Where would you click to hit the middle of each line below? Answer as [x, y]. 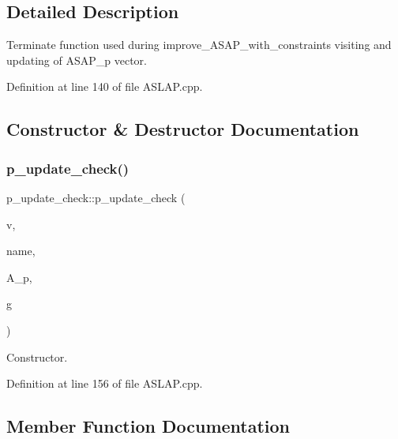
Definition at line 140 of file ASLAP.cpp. [105, 86]
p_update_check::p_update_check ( [96, 197]
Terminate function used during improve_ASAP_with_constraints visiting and [199, 45]
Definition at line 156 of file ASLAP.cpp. [105, 383]
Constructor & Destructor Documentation [183, 129]
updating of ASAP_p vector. [77, 60]
